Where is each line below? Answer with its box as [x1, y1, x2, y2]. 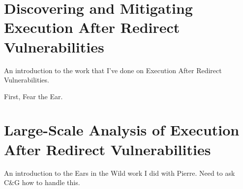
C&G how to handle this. [4, 177, 80, 188]
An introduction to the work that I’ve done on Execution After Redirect [4, 65, 222, 75]
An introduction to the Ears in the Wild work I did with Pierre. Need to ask [4, 167, 235, 178]
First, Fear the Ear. [4, 91, 63, 101]
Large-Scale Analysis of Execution [4, 120, 240, 140]
